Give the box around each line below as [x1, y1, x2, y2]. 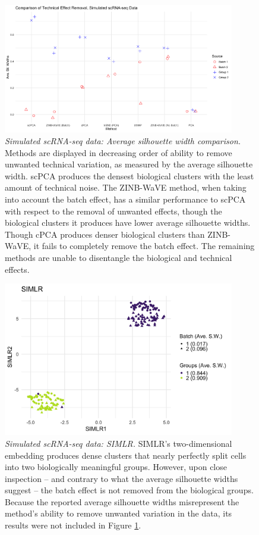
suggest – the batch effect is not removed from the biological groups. [5, 484, 254, 496]
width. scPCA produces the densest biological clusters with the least [5, 169, 254, 182]
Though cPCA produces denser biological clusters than [5, 228, 205, 240]
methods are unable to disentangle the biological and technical [5, 251, 232, 263]
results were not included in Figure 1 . [5, 519, 141, 531]
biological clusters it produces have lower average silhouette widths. [5, 216, 251, 229]
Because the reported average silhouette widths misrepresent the [5, 495, 239, 508]
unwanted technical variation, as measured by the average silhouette [5, 158, 253, 170]
